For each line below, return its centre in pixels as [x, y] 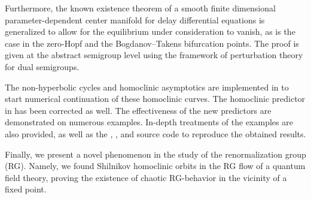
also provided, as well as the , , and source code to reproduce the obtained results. [155, 133]
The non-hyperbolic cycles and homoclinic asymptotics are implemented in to [147, 87]
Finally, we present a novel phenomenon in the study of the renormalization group [155, 154]
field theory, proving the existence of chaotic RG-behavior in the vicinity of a [146, 177]
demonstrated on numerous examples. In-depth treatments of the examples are [149, 122]
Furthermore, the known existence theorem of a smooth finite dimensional [140, 8]
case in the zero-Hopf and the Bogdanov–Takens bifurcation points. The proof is [152, 43]
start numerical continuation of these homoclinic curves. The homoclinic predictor [155, 99]
